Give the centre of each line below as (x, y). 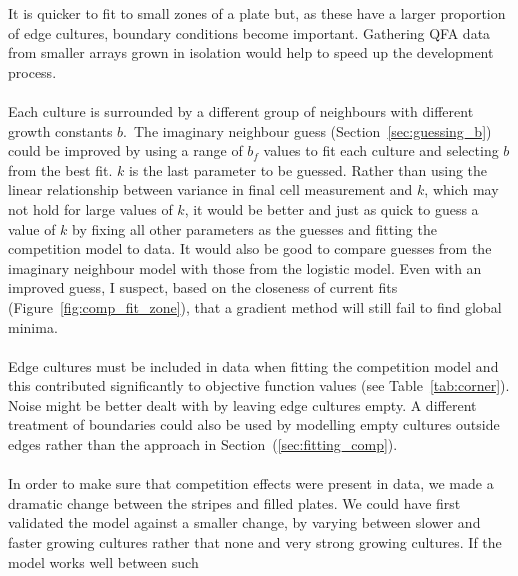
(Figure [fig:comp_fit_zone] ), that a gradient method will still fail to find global (255, 306)
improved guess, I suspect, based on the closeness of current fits (203, 287)
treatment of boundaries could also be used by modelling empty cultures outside (254, 424)
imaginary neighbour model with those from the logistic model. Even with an (245, 267)
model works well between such (103, 561)
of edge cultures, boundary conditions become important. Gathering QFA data (249, 32)
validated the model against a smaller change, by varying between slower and (244, 522)
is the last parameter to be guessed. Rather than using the (308, 169)
